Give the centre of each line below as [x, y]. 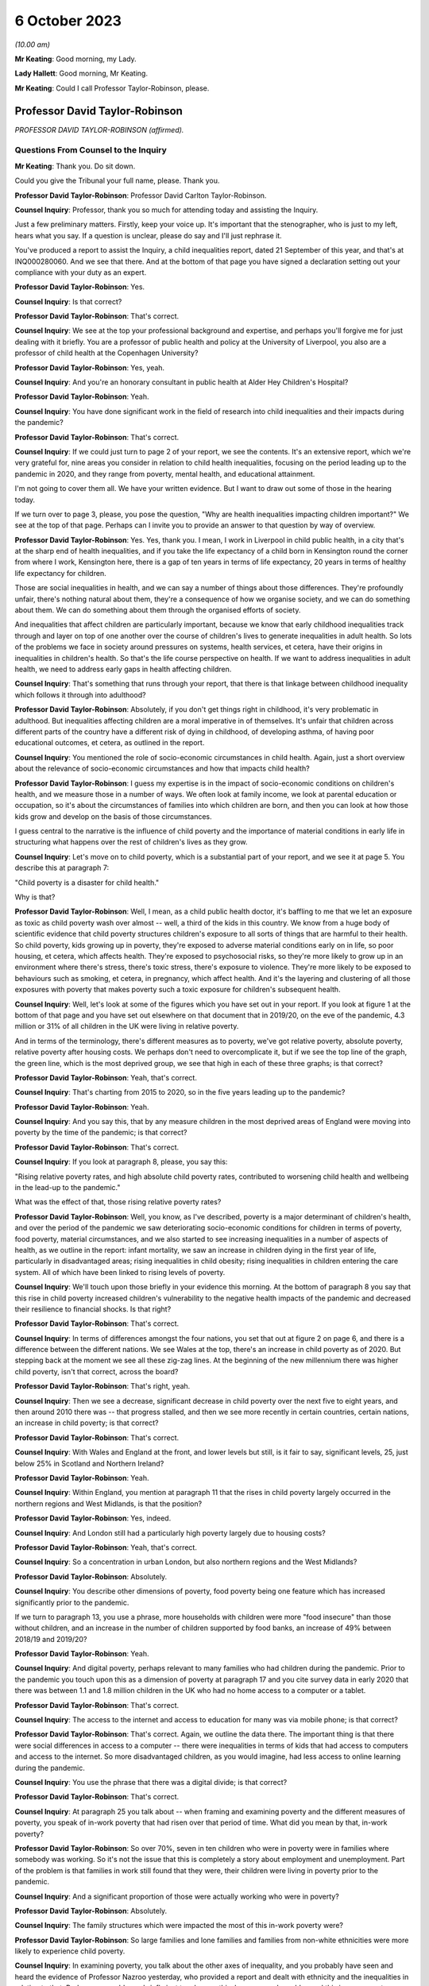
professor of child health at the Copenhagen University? [106, 353]
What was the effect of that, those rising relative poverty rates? [118, 1202]
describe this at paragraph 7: [62, 868]
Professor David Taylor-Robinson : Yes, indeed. [93, 1518]
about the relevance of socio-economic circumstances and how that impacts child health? [162, 769]
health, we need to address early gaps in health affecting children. [123, 669]
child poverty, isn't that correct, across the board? [97, 1371]
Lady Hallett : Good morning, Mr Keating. [81, 73]
